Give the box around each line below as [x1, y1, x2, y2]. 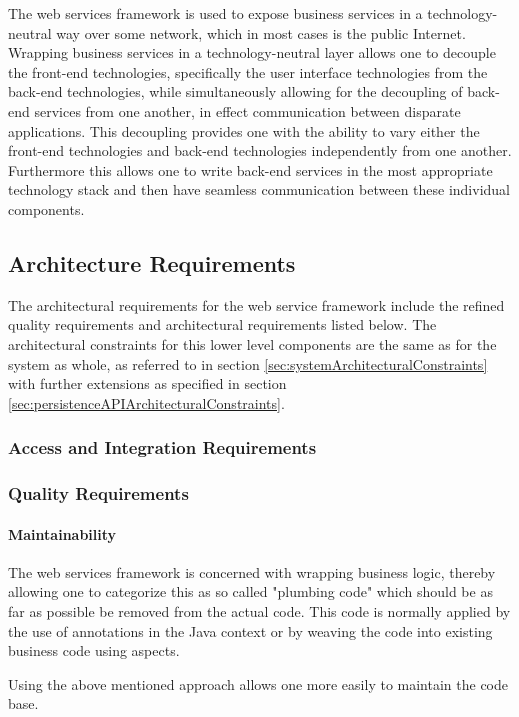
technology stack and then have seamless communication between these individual [8, 179, 511, 200]
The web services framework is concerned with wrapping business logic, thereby [8, 561, 496, 582]
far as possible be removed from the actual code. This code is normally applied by [8, 600, 511, 621]
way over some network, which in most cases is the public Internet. [56, 22, 466, 43]
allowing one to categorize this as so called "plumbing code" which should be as [8, 581, 493, 602]
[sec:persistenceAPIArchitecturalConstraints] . [8, 392, 285, 413]
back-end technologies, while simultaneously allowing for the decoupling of [8, 81, 463, 102]
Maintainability [8, 523, 117, 544]
